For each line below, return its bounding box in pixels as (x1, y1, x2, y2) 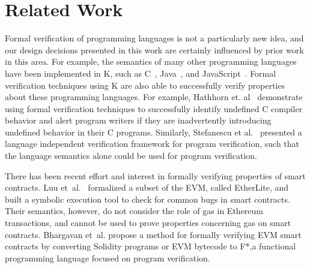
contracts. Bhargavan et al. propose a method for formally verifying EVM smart (5, 228, 302, 240)
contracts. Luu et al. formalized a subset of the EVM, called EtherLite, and (5, 181, 289, 194)
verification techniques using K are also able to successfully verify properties (5, 79, 285, 91)
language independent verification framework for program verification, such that (5, 137, 300, 150)
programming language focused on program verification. (5, 251, 210, 264)
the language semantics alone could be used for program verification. (5, 149, 257, 162)
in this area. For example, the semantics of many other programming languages (5, 55, 297, 68)
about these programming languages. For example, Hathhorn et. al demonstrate (5, 91, 303, 103)
